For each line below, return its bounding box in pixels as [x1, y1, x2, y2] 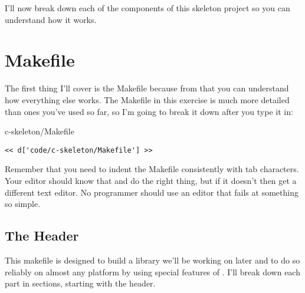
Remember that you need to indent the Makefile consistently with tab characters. [5, 163, 299, 175]
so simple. [5, 197, 41, 210]
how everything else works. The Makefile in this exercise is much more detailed [5, 93, 290, 106]
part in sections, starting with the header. [5, 277, 156, 289]
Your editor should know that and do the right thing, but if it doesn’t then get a [5, 174, 297, 186]
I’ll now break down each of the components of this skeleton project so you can [5, 2, 290, 14]
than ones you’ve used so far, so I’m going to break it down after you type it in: [5, 105, 293, 117]
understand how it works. [5, 13, 97, 25]
